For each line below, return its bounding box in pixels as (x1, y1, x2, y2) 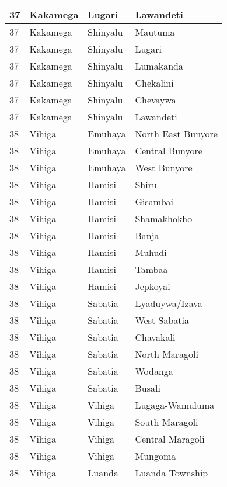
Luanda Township (135, 466, 208, 479)
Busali (135, 381, 160, 395)
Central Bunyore (135, 144, 202, 157)
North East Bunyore (135, 127, 218, 140)
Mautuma (135, 25, 175, 39)
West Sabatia (135, 313, 189, 327)
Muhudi (135, 246, 167, 259)
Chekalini (135, 76, 174, 89)
